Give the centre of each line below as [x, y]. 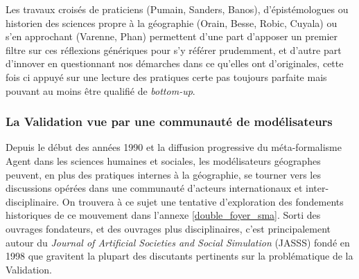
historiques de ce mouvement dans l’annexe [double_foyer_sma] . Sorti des [163, 215]
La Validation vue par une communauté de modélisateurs [169, 121]
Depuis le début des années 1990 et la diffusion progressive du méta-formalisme [174, 147]
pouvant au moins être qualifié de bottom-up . [100, 90]
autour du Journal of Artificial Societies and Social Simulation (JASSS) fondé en [178, 242]
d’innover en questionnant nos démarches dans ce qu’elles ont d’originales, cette [175, 63]
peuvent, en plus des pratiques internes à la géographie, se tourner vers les [163, 174]
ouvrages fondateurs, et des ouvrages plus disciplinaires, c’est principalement [168, 228]
